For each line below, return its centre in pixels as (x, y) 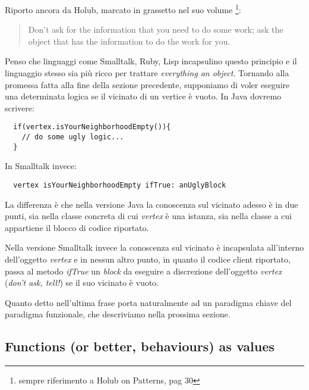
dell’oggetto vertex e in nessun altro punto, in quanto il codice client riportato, (148, 259)
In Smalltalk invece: (41, 166)
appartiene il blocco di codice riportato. (77, 227)
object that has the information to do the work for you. (129, 41)
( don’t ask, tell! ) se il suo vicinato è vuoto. (82, 283)
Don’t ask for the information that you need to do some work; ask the (156, 29)
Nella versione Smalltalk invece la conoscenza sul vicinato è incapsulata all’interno (154, 247)
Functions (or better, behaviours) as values (140, 346)
